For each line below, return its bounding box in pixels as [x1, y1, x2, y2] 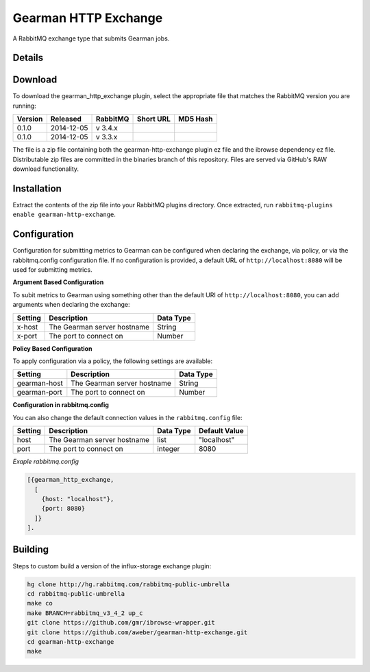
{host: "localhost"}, [41, 495, 114, 502]
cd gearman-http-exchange [27, 638, 114, 645]
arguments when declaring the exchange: [12, 301, 130, 309]
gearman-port [16, 388, 62, 397]
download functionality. [12, 165, 79, 173]
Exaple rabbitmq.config [12, 457, 79, 466]
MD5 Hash [178, 114, 213, 124]
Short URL [136, 114, 171, 124]
